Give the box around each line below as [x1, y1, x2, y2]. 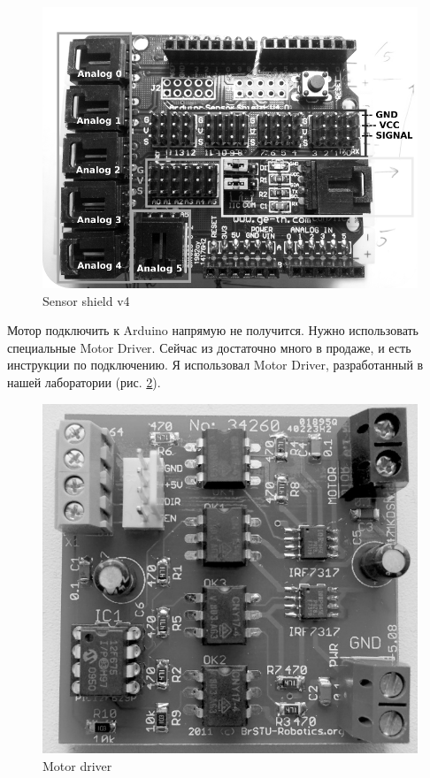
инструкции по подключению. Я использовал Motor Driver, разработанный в [7, 355, 424, 374]
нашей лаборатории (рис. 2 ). [7, 372, 161, 391]
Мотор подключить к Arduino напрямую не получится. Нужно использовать [7, 321, 418, 339]
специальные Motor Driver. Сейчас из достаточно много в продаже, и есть [7, 338, 411, 356]
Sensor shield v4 [42, 291, 130, 309]
